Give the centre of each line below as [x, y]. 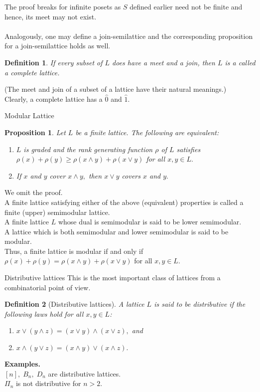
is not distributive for [48, 383]
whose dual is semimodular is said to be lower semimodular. [150, 222]
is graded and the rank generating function [88, 149]
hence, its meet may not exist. [51, 16]
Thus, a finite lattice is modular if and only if [74, 251]
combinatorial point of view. [48, 287]
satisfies [189, 149]
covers [131, 175]
